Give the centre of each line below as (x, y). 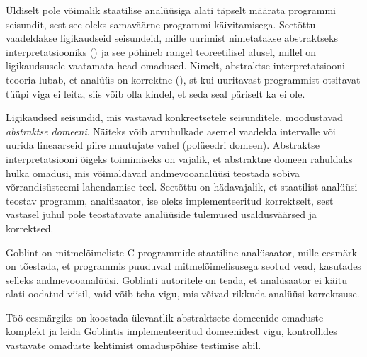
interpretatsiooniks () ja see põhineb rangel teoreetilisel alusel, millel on (161, 51)
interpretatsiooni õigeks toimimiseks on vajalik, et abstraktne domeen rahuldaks (179, 158)
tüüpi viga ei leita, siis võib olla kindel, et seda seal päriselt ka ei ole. (156, 93)
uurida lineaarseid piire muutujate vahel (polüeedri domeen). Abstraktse (163, 145)
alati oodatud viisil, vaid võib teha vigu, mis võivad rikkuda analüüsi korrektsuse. (183, 294)
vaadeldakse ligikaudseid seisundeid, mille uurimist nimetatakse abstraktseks (172, 38)
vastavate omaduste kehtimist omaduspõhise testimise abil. (134, 345)
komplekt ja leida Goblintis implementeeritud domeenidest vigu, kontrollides (171, 331)
